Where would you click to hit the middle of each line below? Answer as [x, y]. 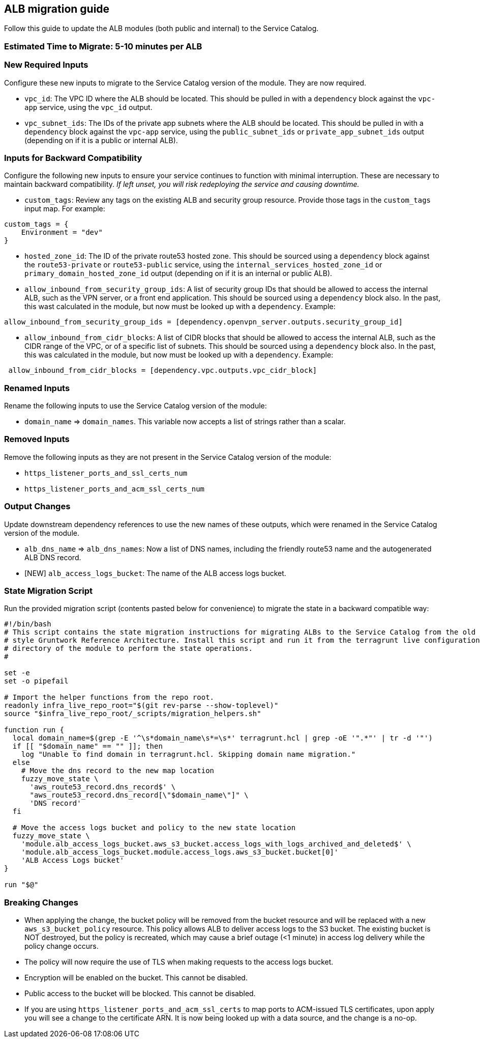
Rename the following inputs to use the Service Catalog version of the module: [136, 406]
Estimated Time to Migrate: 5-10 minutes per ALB [103, 46]
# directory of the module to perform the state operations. [128, 649]
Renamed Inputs [37, 388]
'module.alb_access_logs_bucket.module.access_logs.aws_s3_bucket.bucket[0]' [180, 852]
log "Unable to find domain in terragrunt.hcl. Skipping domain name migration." [188, 755]
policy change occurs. [62, 946]
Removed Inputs [37, 439]
